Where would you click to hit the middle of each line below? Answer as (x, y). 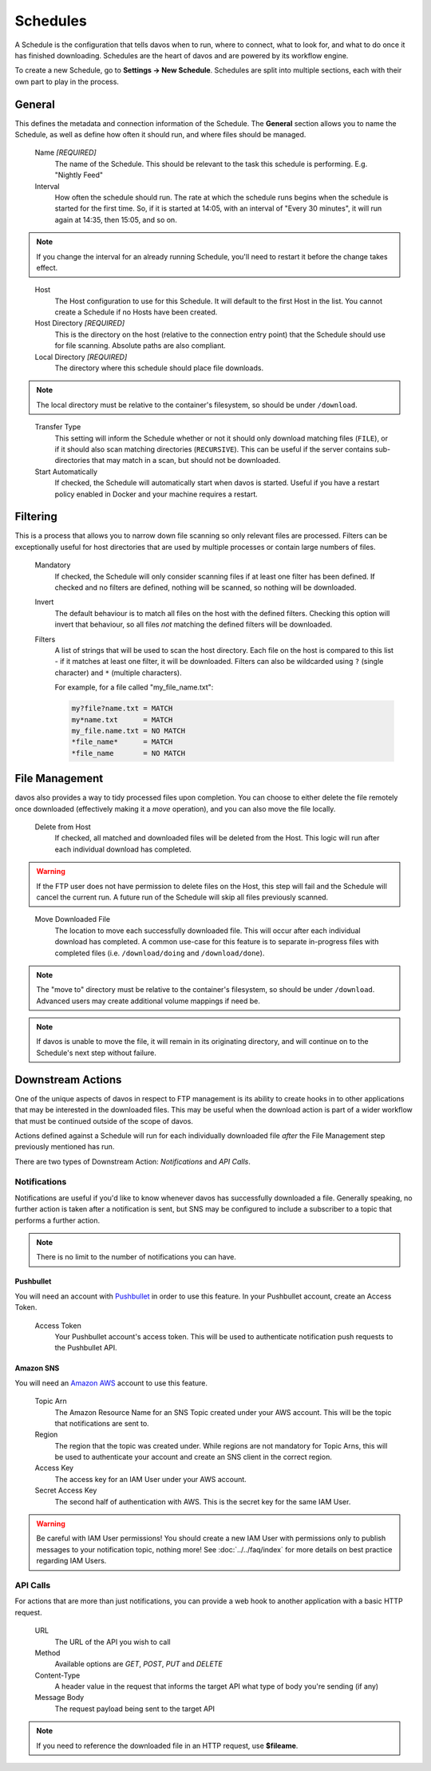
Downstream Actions (68, 1079)
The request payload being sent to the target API (135, 1709)
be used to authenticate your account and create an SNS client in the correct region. (194, 1457)
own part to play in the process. (67, 81)
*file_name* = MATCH (122, 742)
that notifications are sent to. (102, 1423)
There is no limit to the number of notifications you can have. (136, 1257)
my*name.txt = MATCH (122, 719)
